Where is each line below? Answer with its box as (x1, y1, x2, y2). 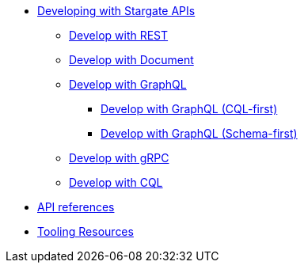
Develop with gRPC (69, 151, 169, 165)
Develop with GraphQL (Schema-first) (101, 127, 298, 140)
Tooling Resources (37, 225, 134, 238)
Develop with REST (69, 28, 169, 42)
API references (37, 200, 115, 214)
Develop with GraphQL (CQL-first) (101, 102, 278, 116)
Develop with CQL (69, 176, 163, 189)
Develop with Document (69, 53, 194, 66)
